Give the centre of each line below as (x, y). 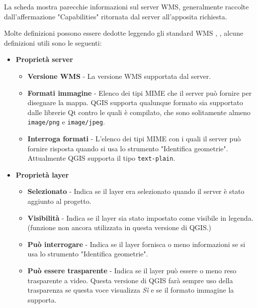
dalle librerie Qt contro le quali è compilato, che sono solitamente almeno (139, 112)
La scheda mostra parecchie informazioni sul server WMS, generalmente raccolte (127, 6)
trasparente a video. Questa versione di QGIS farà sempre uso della (130, 280)
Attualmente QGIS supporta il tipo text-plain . (101, 158)
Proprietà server (44, 59)
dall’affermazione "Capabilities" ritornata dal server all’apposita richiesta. (116, 16)
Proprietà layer (42, 174)
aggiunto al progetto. (59, 201)
